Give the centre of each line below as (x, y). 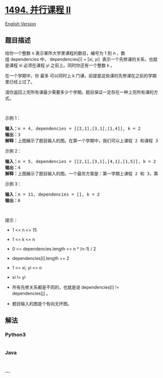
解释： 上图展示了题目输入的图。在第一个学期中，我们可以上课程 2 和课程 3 (82, 140)
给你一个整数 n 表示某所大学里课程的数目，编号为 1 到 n (60, 53)
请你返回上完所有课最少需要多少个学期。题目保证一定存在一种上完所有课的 (79, 92)
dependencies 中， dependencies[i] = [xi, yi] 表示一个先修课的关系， (80, 59)
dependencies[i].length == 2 (41, 258)
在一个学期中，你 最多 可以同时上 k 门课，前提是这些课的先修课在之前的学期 (81, 76)
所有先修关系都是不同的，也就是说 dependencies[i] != (66, 287)
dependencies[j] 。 (31, 293)
